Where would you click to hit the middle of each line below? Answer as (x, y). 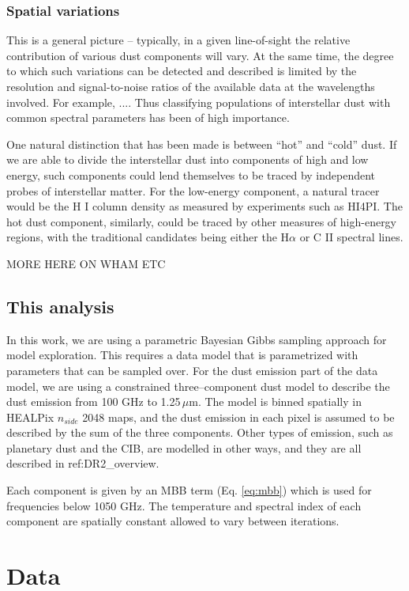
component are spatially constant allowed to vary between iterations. (173, 521)
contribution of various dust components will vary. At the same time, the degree (200, 55)
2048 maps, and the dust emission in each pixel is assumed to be (238, 417)
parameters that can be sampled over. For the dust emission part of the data (192, 370)
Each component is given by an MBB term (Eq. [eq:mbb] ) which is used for (189, 490)
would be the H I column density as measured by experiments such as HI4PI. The (204, 206)
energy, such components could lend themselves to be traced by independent (191, 174)
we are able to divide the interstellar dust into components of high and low (188, 159)
